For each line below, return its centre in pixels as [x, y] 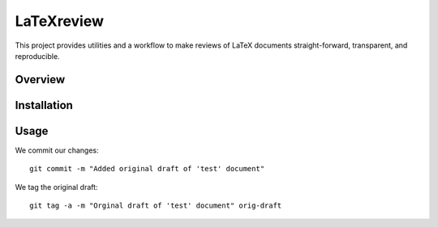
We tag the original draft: [56, 187]
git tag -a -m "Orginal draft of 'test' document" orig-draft [156, 206]
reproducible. [37, 56]
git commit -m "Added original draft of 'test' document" [147, 169]
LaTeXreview [60, 21]
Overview [40, 80]
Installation [44, 105]
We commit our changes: [57, 150]
